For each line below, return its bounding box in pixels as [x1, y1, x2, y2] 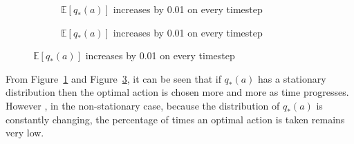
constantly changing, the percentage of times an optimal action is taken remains [6, 112, 345, 126]
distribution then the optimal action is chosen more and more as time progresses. [6, 85, 349, 99]
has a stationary [258, 71, 326, 85]
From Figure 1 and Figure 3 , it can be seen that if [6, 71, 221, 85]
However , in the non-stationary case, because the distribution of [6, 98, 280, 112]
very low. [6, 125, 44, 140]
